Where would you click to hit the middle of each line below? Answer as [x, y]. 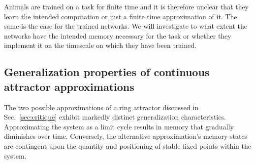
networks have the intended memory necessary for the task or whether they [118, 35]
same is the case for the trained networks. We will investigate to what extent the [126, 26]
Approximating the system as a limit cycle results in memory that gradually [119, 126]
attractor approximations [69, 86]
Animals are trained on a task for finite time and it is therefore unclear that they [127, 6]
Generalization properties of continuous [107, 72]
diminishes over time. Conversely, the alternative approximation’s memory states [126, 136]
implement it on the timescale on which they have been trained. [100, 45]
